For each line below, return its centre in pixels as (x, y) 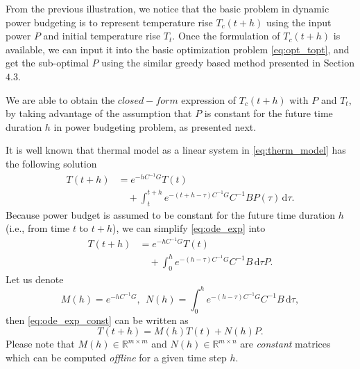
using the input (299, 22)
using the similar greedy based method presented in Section (228, 63)
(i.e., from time (38, 228)
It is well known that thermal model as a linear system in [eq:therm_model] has (176, 150)
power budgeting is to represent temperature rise (109, 22)
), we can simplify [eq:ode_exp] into (189, 228)
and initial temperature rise (102, 36)
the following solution (51, 163)
